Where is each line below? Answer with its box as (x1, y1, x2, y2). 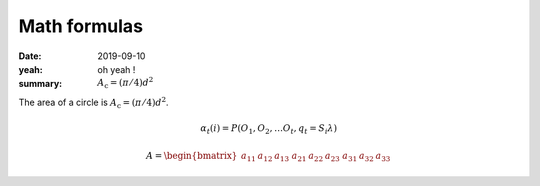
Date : (18, 50, 42, 62)
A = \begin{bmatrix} (145, 150, 238, 162)
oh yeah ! (97, 63, 136, 75)
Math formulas (18, 15, 144, 37)
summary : (18, 78, 63, 90)
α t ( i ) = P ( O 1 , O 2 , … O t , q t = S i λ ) (200, 122, 338, 136)
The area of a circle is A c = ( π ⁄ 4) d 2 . (18, 95, 169, 110)
